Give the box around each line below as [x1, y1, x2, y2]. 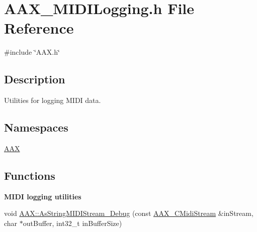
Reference [4, 18, 74, 38]
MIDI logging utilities [4, 191, 81, 201]
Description [4, 71, 65, 87]
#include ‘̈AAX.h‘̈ [4, 47, 60, 57]
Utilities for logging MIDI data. [4, 95, 101, 105]
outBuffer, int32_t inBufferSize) [23, 217, 122, 228]
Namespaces [4, 120, 68, 135]
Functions [4, 167, 55, 183]
